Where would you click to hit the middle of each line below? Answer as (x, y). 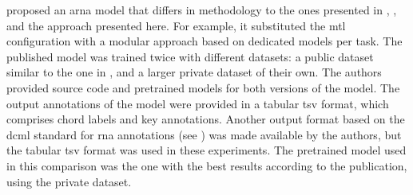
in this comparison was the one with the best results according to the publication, (207, 165)
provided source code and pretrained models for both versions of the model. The (203, 87)
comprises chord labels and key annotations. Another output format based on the (206, 119)
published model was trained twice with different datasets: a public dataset (190, 56)
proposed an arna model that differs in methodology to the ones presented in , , (202, 10)
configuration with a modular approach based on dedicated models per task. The (205, 41)
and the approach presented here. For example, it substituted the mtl (176, 25)
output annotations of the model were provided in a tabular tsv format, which (198, 103)
